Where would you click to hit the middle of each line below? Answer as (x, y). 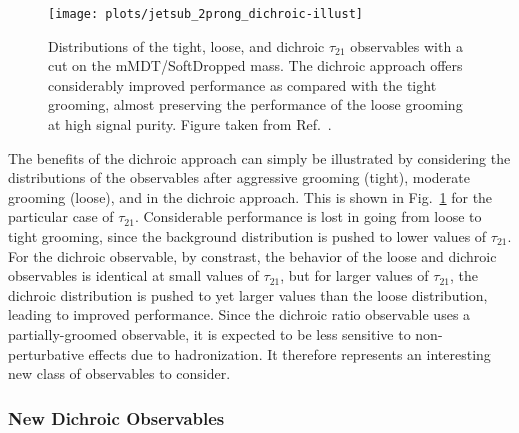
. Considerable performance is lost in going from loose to (308, 216)
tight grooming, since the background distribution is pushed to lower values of (247, 236)
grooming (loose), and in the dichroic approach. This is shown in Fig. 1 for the (250, 196)
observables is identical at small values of (133, 275)
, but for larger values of (354, 275)
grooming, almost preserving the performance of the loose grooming (255, 104)
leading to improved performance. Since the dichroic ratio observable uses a (239, 314)
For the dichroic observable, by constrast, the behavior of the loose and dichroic (252, 255)
